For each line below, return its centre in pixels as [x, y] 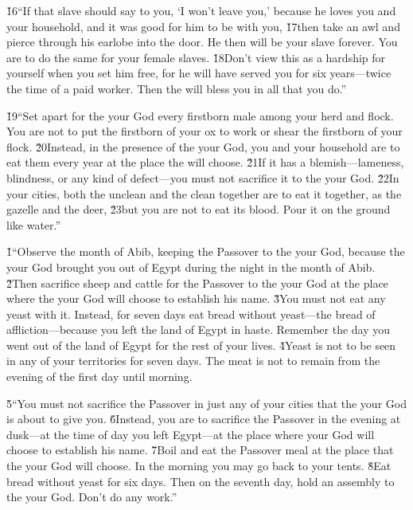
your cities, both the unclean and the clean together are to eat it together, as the [204, 193]
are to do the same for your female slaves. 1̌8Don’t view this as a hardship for [196, 57]
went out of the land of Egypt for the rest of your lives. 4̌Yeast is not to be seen [201, 345]
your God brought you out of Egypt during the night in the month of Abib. [191, 267]
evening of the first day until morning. [99, 377]
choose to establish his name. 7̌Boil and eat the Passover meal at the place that [200, 450]
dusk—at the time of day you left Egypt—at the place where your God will [191, 434]
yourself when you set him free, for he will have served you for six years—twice [199, 73]
